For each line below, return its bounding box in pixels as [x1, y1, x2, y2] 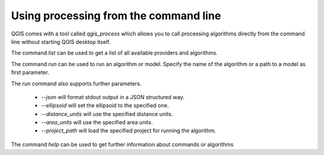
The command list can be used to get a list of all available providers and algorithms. [11, 49, 218, 56]
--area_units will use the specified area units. [41, 119, 153, 126]
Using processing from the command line [11, 9, 221, 22]
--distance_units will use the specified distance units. [41, 110, 173, 117]
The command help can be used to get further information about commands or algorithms [11, 141, 234, 148]
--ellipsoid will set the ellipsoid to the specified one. [41, 102, 169, 109]
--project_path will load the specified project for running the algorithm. [41, 127, 216, 135]
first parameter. [11, 69, 49, 76]
